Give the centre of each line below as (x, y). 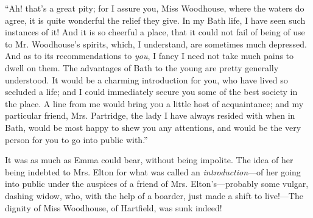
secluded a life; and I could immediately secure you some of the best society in (151, 92)
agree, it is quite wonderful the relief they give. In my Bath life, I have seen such (155, 20)
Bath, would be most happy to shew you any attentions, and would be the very (153, 127)
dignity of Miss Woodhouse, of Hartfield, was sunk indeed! (114, 207)
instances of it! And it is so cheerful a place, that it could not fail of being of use (155, 32)
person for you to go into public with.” (76, 139)
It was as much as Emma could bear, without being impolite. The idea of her (149, 160)
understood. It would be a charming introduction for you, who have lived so (146, 79)
